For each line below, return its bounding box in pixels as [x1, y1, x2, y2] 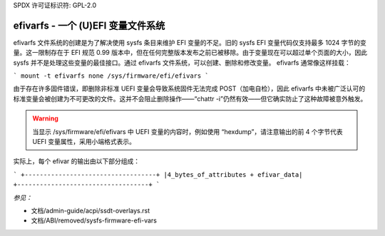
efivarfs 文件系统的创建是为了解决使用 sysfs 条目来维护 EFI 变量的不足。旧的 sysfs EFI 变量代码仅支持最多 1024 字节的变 [13, 38, 367, 46]
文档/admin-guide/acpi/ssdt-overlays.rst [31, 206, 150, 215]
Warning [32, 114, 58, 123]
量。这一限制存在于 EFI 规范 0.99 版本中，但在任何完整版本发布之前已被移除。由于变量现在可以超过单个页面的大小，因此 [13, 48, 367, 57]
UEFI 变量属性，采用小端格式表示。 [32, 138, 135, 146]
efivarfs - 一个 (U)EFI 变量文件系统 [13, 19, 165, 31]
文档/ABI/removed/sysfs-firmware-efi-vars [31, 216, 157, 225]
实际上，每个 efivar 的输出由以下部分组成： [13, 157, 140, 165]
